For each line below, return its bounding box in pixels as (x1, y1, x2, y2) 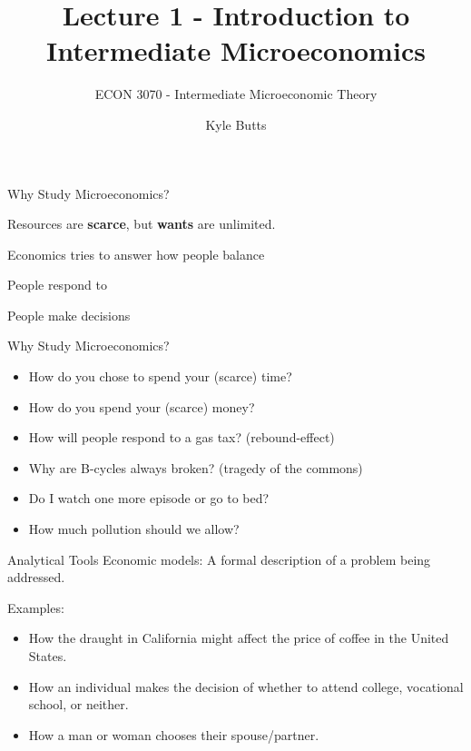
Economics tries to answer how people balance (7, 244, 265, 263)
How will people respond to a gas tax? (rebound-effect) (28, 428, 335, 447)
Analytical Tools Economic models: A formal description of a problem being (7, 549, 431, 568)
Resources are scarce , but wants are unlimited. (7, 214, 276, 233)
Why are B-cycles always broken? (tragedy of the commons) (28, 458, 363, 477)
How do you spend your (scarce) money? (28, 397, 255, 416)
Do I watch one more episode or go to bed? (28, 489, 270, 508)
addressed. (7, 568, 65, 587)
